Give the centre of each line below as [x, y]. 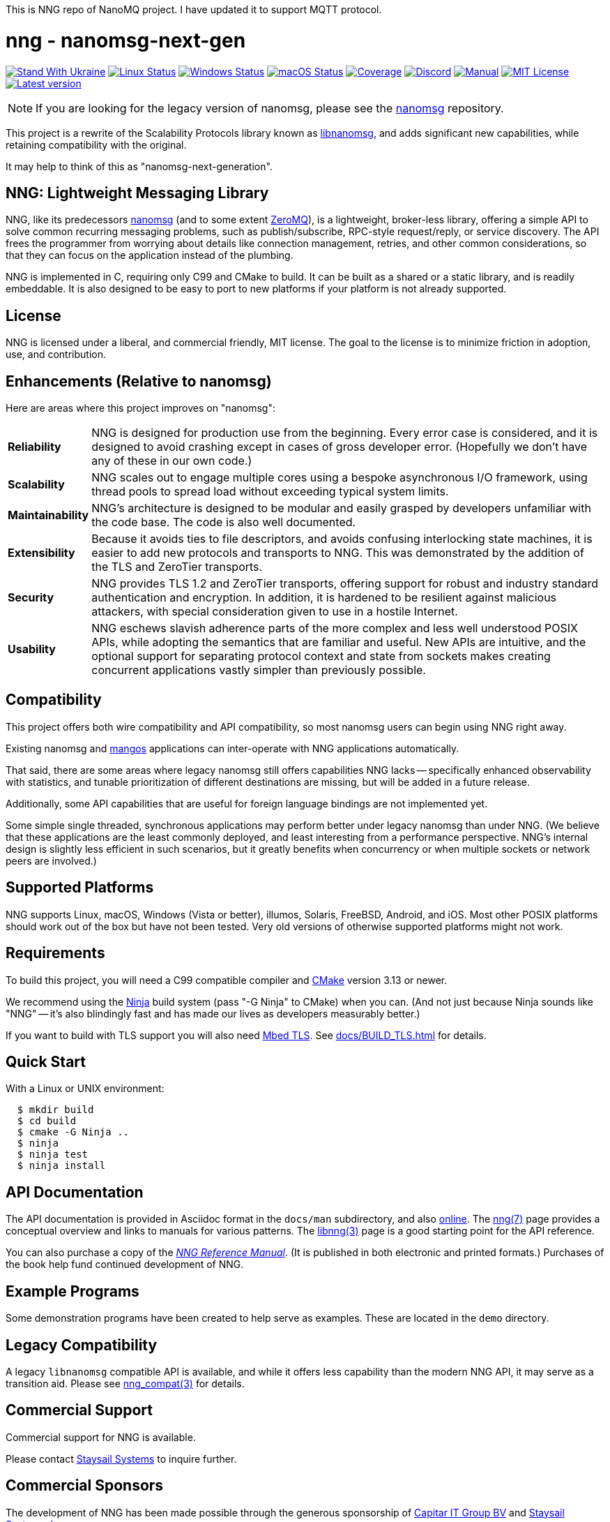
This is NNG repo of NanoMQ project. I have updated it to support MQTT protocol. [194, 9]
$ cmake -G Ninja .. [73, 1132]
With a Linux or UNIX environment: [85, 1089]
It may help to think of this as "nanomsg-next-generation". [139, 166]
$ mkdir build [55, 1110]
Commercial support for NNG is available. [101, 1437]
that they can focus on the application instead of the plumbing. [150, 255]
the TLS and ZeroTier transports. [177, 567]
